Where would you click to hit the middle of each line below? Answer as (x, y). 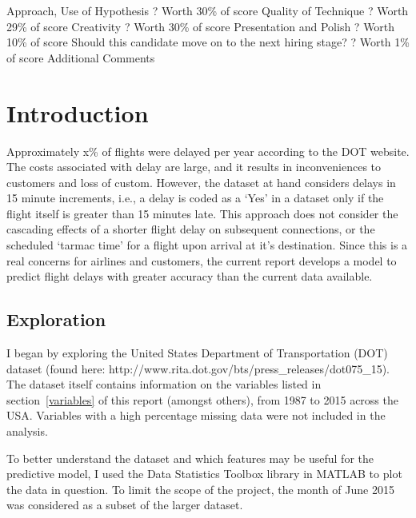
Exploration (56, 319)
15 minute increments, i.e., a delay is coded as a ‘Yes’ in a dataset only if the (195, 198)
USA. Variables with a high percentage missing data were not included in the (196, 415)
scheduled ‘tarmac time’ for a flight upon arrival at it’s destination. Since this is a (207, 245)
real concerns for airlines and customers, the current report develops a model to (202, 260)
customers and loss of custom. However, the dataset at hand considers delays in (201, 182)
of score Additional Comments (81, 57)
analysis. (27, 431)
